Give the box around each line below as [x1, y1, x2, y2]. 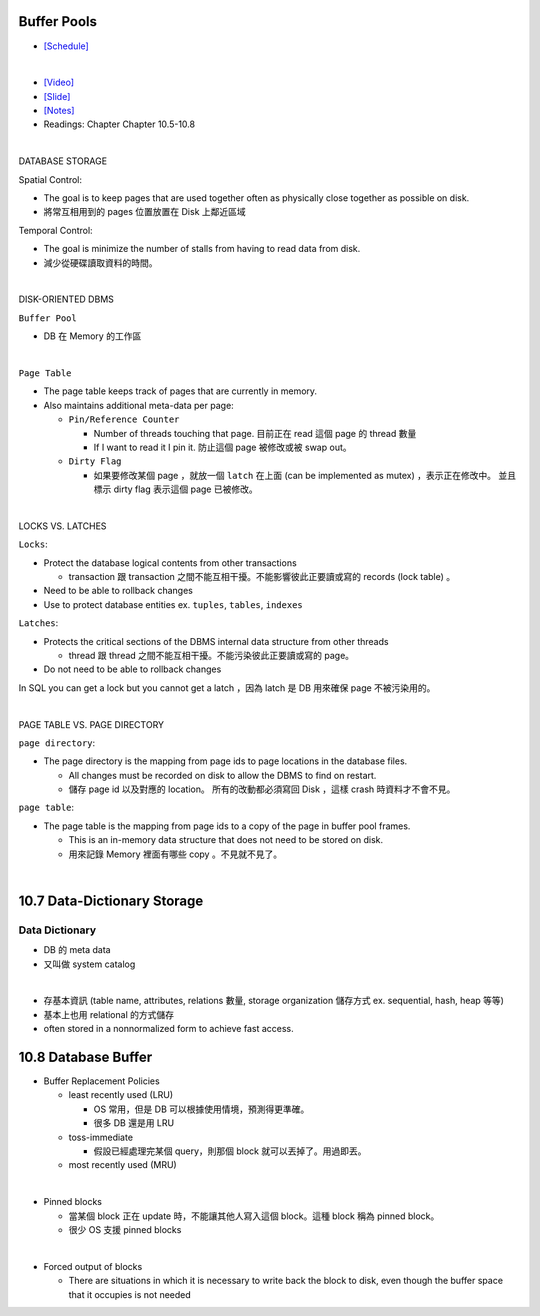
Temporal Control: [18, 224, 94, 236]
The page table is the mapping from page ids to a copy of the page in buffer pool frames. [43, 820, 411, 832]
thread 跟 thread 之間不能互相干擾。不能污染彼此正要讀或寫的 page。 [68, 649, 355, 661]
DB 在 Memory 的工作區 [43, 330, 142, 342]
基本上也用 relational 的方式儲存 [43, 1008, 175, 1020]
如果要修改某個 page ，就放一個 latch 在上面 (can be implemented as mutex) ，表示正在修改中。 [93, 469, 497, 481]
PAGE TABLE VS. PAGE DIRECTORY [18, 718, 165, 730]
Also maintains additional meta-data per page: [43, 399, 234, 411]
